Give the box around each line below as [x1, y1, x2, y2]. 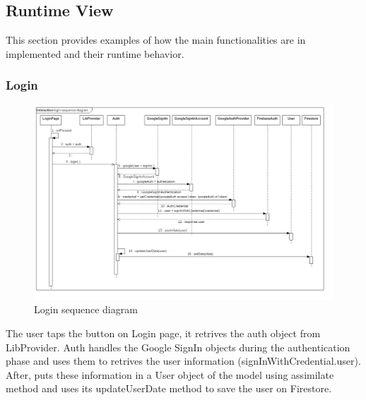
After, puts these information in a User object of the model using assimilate [6, 367, 334, 382]
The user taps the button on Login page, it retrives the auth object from [6, 325, 321, 340]
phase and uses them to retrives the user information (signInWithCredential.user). [6, 353, 361, 368]
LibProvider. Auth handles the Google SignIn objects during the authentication [6, 339, 350, 354]
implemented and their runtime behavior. [6, 46, 184, 61]
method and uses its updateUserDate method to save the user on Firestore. [6, 381, 332, 396]
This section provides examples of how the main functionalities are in [6, 32, 306, 47]
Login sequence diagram [34, 302, 138, 317]
